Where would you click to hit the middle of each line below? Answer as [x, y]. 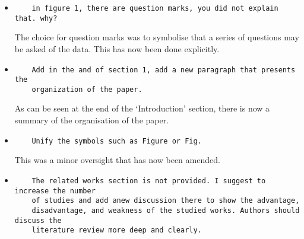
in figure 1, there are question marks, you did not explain [155, 8]
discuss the [38, 220]
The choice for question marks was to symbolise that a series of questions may [157, 37]
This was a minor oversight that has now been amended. [117, 160]
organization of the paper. [87, 89]
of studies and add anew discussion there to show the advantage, [166, 201]
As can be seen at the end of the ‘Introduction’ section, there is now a [142, 108]
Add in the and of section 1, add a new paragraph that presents [164, 70]
